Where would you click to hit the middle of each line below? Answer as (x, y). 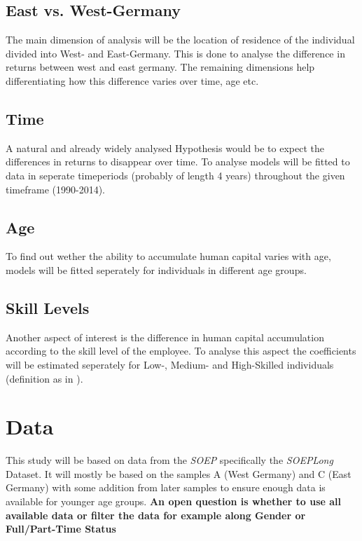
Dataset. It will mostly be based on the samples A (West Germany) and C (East (179, 473)
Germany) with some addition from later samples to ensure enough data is (166, 487)
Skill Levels (48, 307)
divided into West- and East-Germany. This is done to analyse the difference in (175, 53)
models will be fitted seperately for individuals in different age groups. (156, 269)
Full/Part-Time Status (61, 529)
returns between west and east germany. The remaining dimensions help (160, 67)
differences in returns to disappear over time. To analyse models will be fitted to (178, 162)
